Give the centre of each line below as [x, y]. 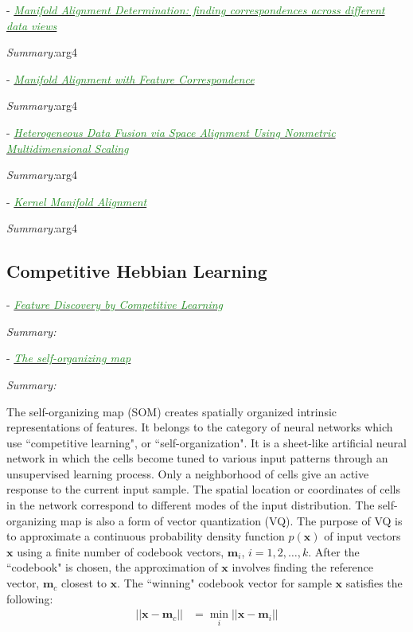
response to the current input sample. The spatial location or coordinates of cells [203, 489]
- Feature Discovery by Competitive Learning [115, 304]
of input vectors [362, 536]
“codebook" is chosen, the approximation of [112, 567]
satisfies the [374, 583]
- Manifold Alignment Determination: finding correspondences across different [196, 10]
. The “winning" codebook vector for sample [224, 583]
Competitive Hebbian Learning [137, 271]
